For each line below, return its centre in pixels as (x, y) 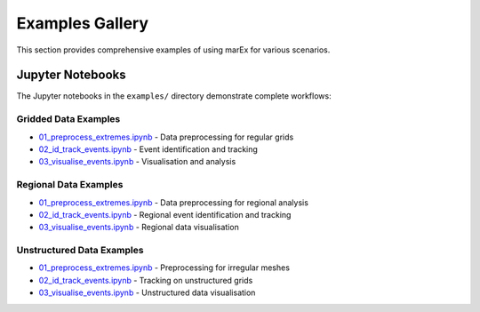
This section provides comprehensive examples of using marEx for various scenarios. (173, 50)
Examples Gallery (83, 23)
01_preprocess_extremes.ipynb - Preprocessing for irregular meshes (164, 268)
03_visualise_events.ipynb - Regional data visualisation (139, 228)
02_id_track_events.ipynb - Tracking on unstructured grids (146, 280)
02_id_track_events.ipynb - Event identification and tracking (148, 149)
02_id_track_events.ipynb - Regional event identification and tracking (165, 214)
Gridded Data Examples (68, 119)
